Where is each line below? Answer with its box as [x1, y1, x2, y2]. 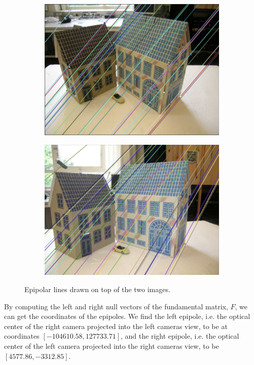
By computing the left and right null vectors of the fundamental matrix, [4, 301, 228, 311]
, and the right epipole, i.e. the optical [121, 331, 239, 341]
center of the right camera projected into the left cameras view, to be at [4, 320, 228, 331]
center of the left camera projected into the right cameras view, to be [4, 340, 219, 351]
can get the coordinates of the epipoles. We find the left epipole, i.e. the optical [4, 311, 250, 321]
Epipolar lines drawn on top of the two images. [24, 284, 170, 295]
